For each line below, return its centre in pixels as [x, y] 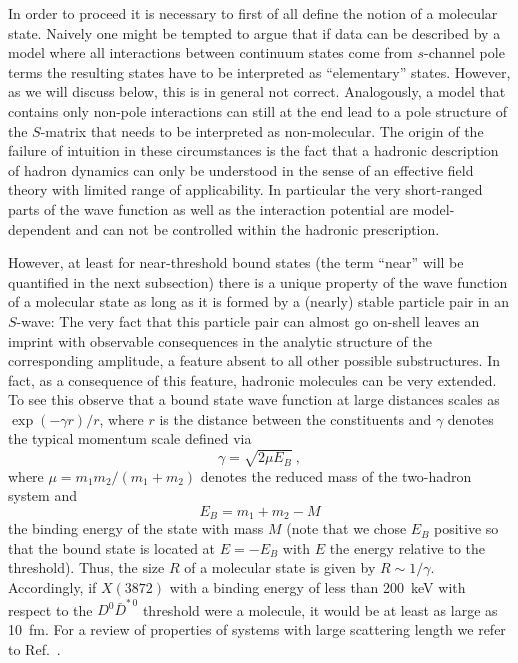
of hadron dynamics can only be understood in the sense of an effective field [241, 169]
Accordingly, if [52, 587]
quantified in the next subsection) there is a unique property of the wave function [258, 281]
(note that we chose [346, 528]
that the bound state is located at [112, 547]
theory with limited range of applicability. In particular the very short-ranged [245, 189]
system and [42, 495]
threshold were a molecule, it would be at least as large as [320, 609]
